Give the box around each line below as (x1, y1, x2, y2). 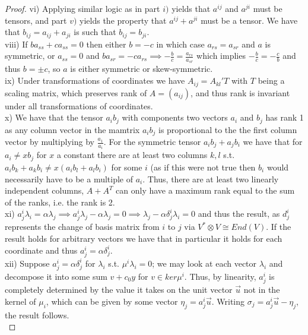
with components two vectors (122, 111, 228, 124)
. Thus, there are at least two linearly (142, 172, 279, 185)
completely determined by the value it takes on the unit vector (5, 283, 233, 296)
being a (258, 74, 285, 87)
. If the (266, 220, 291, 233)
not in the (243, 283, 280, 296)
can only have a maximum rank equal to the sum (116, 184, 295, 197)
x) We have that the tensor (5, 111, 103, 124)
